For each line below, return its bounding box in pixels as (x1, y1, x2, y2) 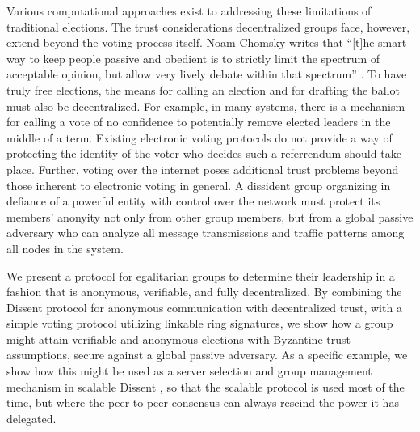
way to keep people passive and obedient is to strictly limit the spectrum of (6, 49, 380, 66)
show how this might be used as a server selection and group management (6, 362, 372, 379)
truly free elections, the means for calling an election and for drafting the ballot (6, 81, 400, 98)
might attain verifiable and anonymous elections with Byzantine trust (6, 330, 351, 347)
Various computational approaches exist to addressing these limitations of (6, 2, 372, 19)
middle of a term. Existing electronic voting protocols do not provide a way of (6, 129, 393, 146)
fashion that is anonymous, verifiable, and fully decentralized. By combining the (6, 283, 402, 300)
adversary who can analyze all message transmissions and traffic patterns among (6, 224, 405, 241)
